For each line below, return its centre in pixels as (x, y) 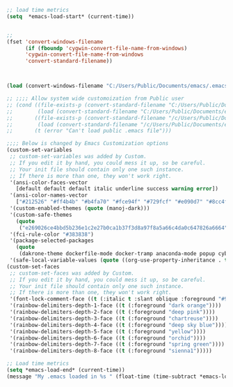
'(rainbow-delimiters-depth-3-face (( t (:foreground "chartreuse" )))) (114, 318)
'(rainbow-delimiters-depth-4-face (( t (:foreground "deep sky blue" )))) (119, 325)
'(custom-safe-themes (41, 215)
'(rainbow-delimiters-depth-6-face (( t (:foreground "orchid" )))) (108, 338)
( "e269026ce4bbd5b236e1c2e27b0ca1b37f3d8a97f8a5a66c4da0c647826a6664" (123, 228)
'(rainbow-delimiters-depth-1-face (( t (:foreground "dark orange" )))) (115, 306)
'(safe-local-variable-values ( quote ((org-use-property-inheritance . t (119, 260)
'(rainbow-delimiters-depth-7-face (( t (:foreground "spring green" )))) (117, 344)
